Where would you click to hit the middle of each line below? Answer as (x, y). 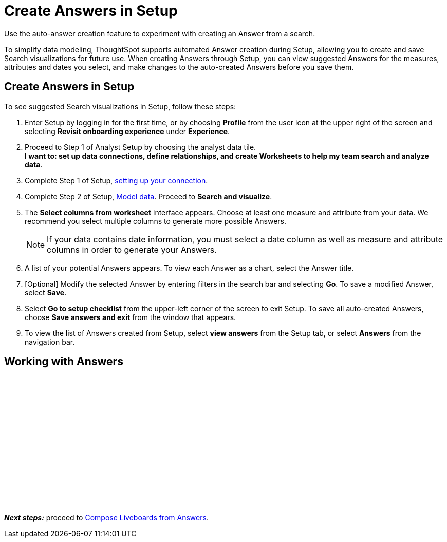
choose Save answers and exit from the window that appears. (131, 317)
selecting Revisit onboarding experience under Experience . (127, 131)
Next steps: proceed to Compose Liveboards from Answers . (106, 518)
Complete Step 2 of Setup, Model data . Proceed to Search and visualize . (148, 196)
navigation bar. (50, 342)
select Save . (46, 292)
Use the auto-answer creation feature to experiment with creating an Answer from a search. (160, 33)
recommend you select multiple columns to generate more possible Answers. (155, 221)
